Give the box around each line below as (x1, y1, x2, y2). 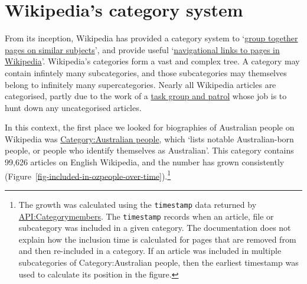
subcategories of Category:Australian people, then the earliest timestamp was (18, 256, 299, 268)
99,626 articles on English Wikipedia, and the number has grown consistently (5, 156, 285, 168)
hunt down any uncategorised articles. (5, 101, 142, 113)
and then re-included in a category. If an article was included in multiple (18, 244, 282, 257)
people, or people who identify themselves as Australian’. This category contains (5, 144, 294, 156)
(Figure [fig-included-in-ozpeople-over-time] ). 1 (5, 168, 171, 182)
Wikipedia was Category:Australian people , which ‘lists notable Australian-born (5, 132, 294, 145)
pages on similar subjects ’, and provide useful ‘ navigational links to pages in (5, 43, 280, 56)
